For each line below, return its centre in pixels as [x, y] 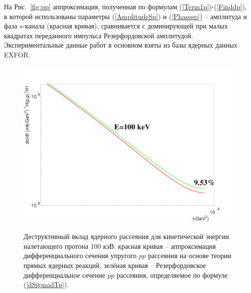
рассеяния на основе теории [189, 255]
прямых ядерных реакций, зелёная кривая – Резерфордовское [115, 265]
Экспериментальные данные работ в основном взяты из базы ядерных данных [121, 45]
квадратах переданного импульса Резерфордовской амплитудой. [99, 35]
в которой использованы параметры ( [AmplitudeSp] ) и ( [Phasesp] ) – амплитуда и [125, 16]
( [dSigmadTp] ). [46, 284]
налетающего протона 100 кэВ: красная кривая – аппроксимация [120, 246]
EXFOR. [17, 54]
